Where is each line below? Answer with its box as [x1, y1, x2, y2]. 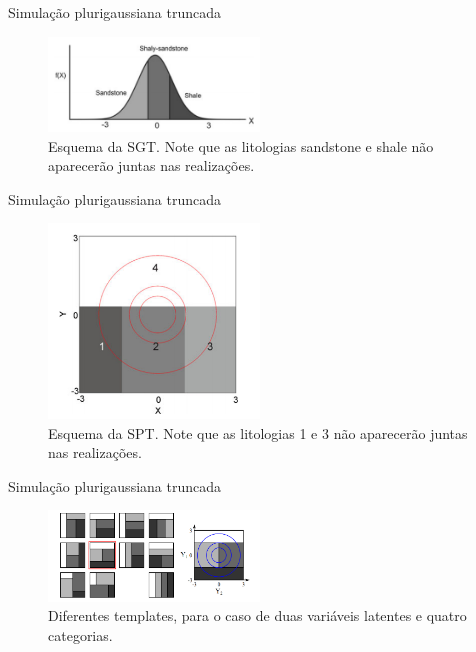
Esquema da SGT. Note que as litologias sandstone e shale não [48, 135, 434, 156]
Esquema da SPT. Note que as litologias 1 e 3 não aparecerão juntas [48, 422, 468, 443]
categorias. [48, 624, 113, 645]
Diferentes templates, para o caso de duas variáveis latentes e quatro [48, 605, 467, 626]
